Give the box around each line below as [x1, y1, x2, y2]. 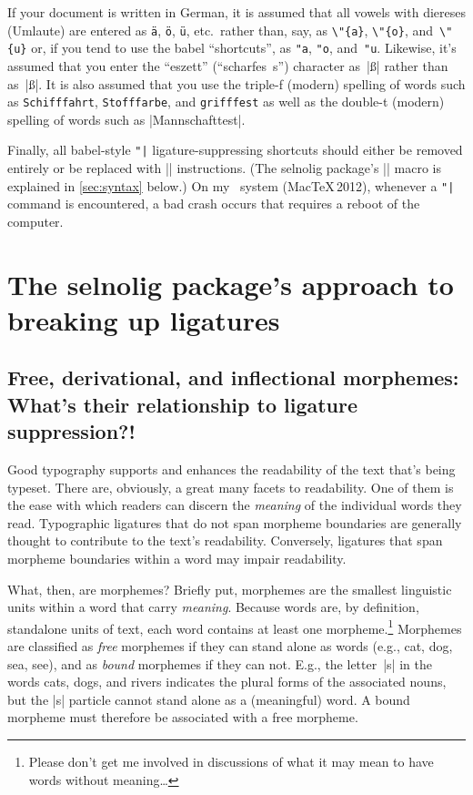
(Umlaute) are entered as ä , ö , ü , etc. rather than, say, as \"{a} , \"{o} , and [7, 20, 434, 39]
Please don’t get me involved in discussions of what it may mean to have [28, 751, 434, 770]
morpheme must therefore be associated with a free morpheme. [7, 708, 358, 727]
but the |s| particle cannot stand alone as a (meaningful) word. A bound [7, 689, 410, 708]
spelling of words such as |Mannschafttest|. [7, 109, 246, 128]
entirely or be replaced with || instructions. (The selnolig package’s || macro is [7, 158, 441, 177]
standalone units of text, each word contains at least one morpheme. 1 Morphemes [7, 616, 462, 637]
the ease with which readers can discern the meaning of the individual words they [7, 495, 462, 515]
